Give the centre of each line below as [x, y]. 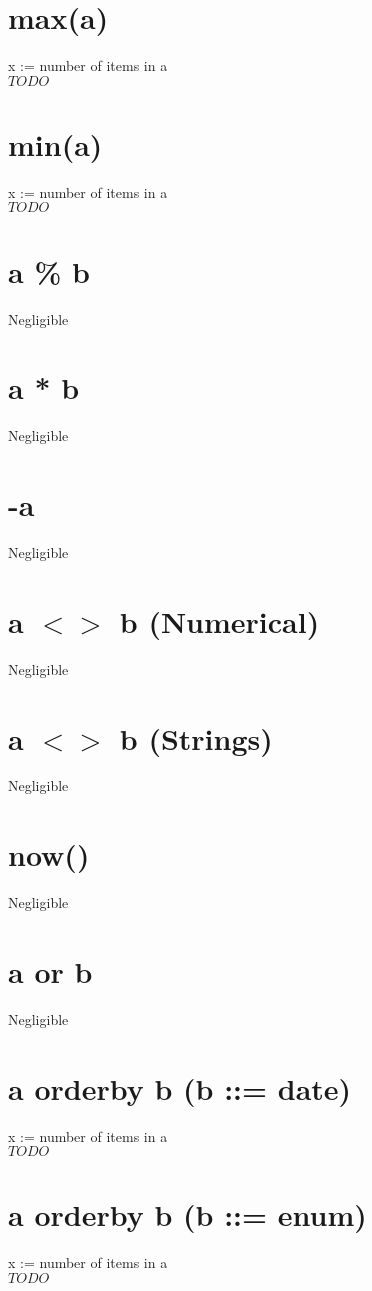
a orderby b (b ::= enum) [187, 1214]
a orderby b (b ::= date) [180, 1087]
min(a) [55, 143]
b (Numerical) [219, 620]
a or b [50, 970]
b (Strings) [196, 737]
